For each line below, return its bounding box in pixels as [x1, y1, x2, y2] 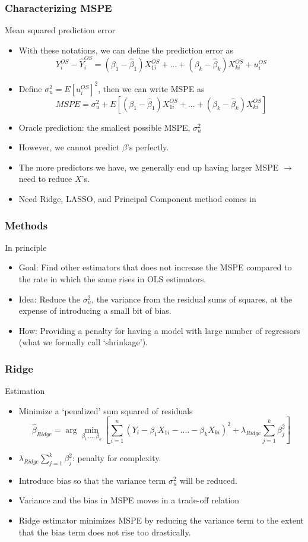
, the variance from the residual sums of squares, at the [91, 292, 293, 305]
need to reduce [18, 172, 72, 185]
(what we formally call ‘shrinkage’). [18, 336, 148, 348]
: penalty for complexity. [72, 452, 161, 464]
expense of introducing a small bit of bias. [18, 304, 172, 317]
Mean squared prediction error [5, 24, 116, 36]
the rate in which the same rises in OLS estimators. [18, 273, 207, 285]
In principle [5, 241, 47, 253]
